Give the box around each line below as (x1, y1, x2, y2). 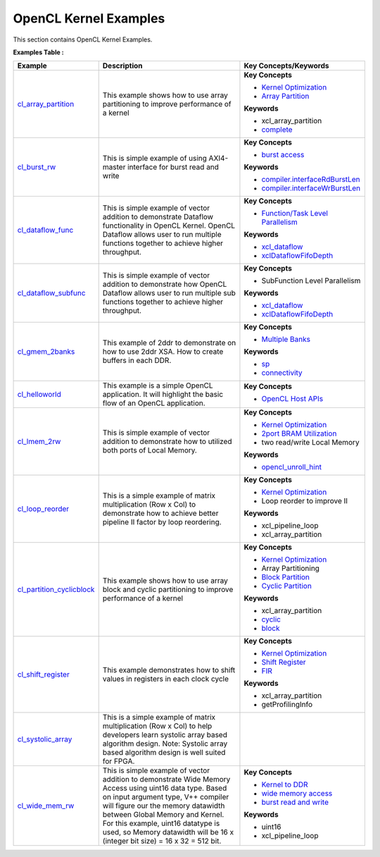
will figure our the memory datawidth (102, 801, 225, 810)
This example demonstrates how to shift (102, 665, 236, 675)
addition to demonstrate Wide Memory (102, 775, 231, 784)
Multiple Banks (261, 335, 311, 345)
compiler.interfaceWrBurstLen (261, 183, 361, 193)
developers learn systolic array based (102, 730, 228, 740)
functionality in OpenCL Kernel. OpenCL (102, 221, 236, 230)
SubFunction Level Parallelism (261, 276, 361, 285)
